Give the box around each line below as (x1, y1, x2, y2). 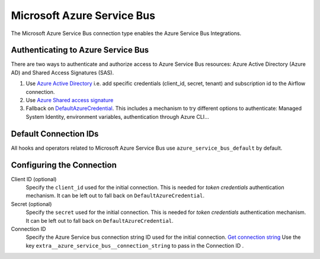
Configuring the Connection (11, 160, 117, 170)
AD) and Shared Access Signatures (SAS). (11, 69, 114, 76)
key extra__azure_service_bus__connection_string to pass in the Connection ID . (25, 242, 244, 249)
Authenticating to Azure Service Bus (11, 45, 149, 55)
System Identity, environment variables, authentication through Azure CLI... (25, 113, 210, 120)
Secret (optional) (11, 200, 52, 207)
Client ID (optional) (11, 175, 57, 182)
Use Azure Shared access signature (25, 97, 114, 104)
